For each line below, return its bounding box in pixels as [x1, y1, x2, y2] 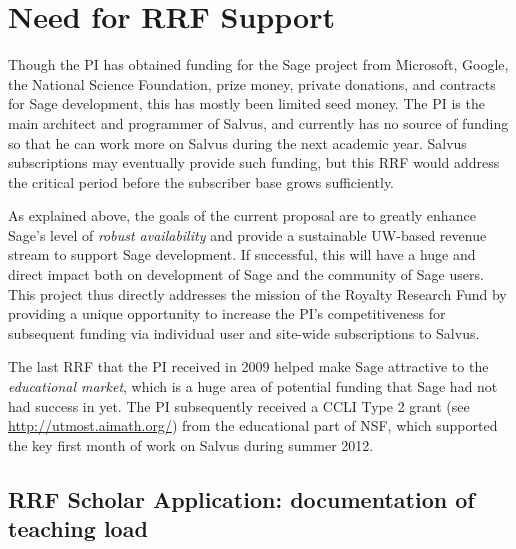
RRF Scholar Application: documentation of [8, 483, 475, 514]
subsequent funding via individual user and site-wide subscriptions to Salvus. [8, 322, 480, 343]
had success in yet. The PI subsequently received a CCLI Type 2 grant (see [8, 395, 470, 416]
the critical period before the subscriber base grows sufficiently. [8, 171, 395, 192]
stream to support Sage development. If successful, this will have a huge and [8, 244, 476, 265]
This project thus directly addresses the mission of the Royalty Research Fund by [8, 283, 507, 304]
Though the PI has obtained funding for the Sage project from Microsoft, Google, [8, 54, 509, 75]
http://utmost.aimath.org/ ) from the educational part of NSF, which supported [8, 415, 498, 436]
